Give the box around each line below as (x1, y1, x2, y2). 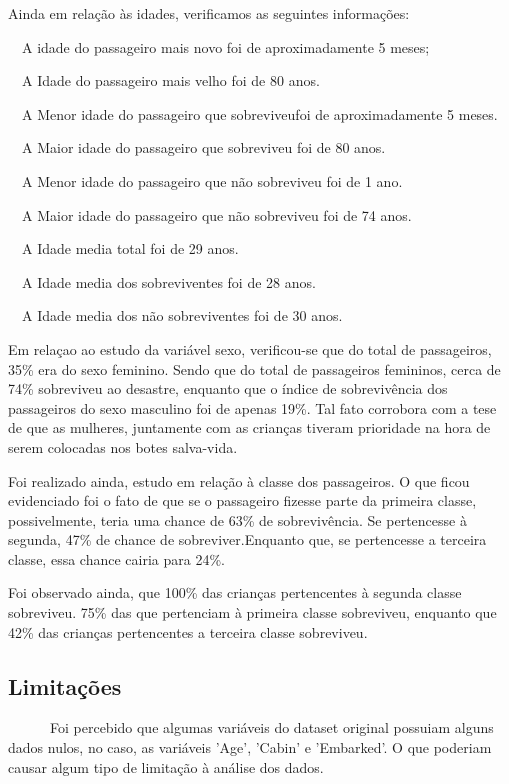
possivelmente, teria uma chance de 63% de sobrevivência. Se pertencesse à (8, 509, 467, 530)
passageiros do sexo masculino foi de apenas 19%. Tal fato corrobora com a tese (8, 397, 497, 418)
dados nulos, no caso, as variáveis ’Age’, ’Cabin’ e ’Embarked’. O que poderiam (8, 737, 492, 758)
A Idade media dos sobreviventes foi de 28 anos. (22, 271, 316, 292)
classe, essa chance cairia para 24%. (8, 548, 225, 569)
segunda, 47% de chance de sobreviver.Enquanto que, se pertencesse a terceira (8, 529, 487, 550)
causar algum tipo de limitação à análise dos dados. (8, 756, 324, 777)
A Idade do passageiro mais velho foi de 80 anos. (22, 70, 320, 91)
